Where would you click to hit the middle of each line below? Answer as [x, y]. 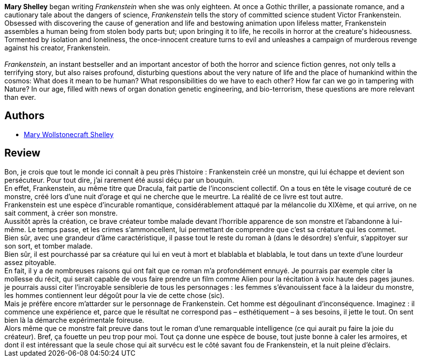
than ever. [20, 97]
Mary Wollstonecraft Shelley [69, 134]
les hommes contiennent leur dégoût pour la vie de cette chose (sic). [114, 295]
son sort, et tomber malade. [49, 246]
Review [23, 153]
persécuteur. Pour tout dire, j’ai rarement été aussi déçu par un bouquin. [119, 180]
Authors [24, 116]
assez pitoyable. [30, 262]
